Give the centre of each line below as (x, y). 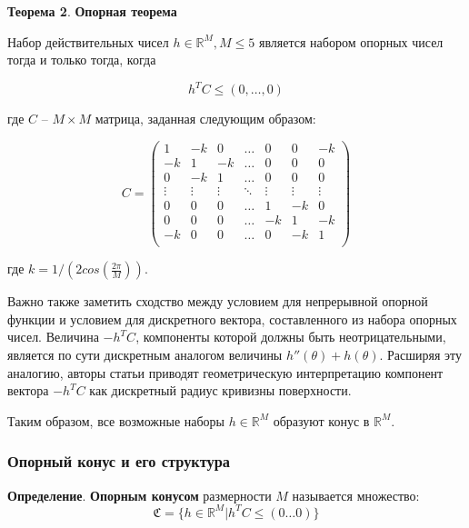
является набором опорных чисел (351, 41)
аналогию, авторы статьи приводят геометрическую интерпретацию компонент (225, 372)
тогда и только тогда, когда (82, 60)
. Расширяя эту (421, 354)
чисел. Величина (53, 337)
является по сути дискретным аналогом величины (145, 354)
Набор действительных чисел (88, 41)
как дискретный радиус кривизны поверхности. (220, 390)
